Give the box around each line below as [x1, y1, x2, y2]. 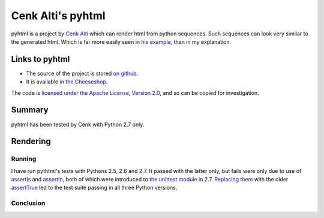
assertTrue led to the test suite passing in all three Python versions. [11, 184, 178, 192]
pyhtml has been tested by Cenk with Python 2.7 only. [11, 121, 145, 128]
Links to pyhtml [11, 54, 70, 64]
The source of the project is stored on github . [26, 70, 139, 77]
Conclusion [11, 199, 46, 207]
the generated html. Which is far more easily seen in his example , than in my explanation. [11, 38, 232, 45]
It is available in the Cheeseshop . [26, 78, 108, 85]
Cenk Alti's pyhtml [11, 9, 106, 22]
